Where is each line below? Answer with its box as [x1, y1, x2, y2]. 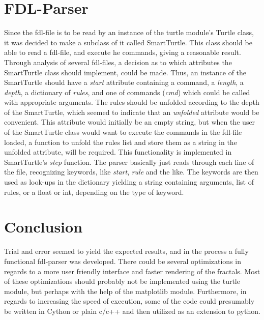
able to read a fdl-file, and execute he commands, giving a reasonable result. [4, 47, 241, 57]
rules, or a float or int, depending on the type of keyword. [4, 186, 184, 197]
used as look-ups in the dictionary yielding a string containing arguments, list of [4, 177, 254, 187]
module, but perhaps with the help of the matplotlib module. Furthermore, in [4, 285, 247, 296]
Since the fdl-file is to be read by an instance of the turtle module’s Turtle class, [4, 27, 254, 38]
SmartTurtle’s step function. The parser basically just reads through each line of [4, 156, 254, 167]
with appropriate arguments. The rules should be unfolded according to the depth [4, 97, 259, 107]
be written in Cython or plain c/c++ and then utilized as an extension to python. [4, 305, 260, 316]
